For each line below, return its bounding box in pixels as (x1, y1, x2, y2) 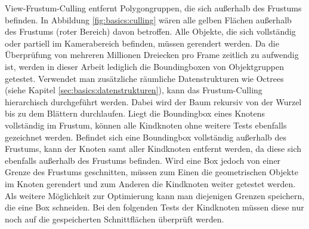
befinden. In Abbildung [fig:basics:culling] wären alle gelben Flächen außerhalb (5, 13, 292, 26)
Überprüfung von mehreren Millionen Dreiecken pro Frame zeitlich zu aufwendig (5, 48, 299, 61)
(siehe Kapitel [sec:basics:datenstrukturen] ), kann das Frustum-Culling (5, 84, 262, 96)
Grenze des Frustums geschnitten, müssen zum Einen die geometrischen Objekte (5, 166, 298, 178)
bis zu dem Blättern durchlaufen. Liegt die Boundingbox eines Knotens (5, 107, 265, 120)
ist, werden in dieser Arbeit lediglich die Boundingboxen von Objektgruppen (5, 60, 285, 72)
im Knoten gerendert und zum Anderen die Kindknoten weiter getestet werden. (5, 177, 296, 190)
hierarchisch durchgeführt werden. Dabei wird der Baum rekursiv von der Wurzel (5, 95, 302, 108)
